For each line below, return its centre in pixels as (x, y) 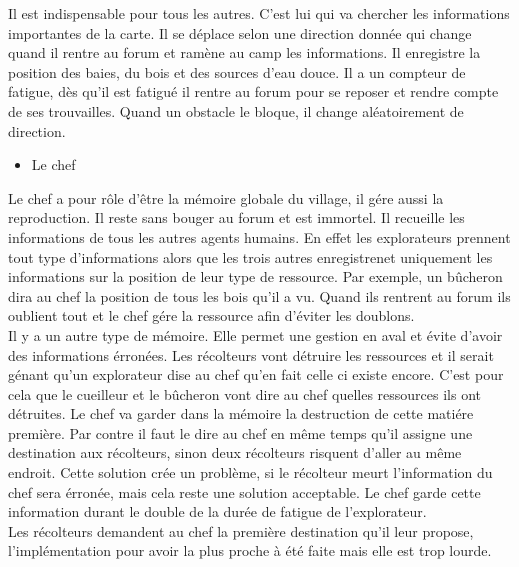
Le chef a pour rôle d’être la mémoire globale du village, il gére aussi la (226, 197)
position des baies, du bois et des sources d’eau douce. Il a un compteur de (237, 71)
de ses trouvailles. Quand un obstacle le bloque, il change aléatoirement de (236, 110)
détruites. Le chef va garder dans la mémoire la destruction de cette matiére (241, 413)
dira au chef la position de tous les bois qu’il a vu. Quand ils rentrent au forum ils (259, 295)
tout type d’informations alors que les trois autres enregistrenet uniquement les (250, 256)
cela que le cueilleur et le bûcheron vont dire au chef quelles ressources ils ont (245, 393)
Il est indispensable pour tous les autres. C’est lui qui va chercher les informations (259, 13)
